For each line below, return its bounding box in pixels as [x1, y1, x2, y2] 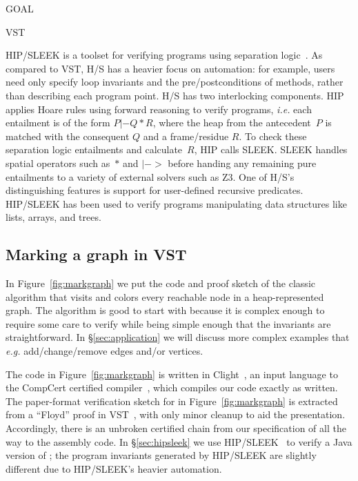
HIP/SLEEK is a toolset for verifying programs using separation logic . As [6, 48, 323, 62]
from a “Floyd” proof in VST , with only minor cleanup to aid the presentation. [6, 407, 346, 422]
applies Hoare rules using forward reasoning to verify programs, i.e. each [6, 101, 312, 116]
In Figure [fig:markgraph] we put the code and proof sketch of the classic [6, 276, 315, 291]
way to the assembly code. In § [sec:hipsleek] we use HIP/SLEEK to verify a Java [6, 434, 352, 449]
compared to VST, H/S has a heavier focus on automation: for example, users [6, 61, 335, 75]
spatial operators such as [6, 155, 110, 170]
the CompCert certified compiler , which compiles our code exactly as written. [6, 380, 338, 395]
